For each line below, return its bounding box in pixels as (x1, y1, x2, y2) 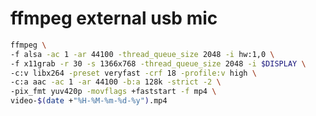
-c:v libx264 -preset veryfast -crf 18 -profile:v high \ (10, 68, 257, 78)
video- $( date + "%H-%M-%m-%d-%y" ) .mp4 (10, 96, 168, 106)
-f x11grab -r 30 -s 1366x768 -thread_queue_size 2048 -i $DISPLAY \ (10, 58, 307, 69)
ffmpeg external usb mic (10, 7, 218, 30)
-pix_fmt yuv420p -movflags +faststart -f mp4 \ (10, 87, 217, 97)
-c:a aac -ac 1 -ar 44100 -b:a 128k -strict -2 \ (10, 77, 222, 87)
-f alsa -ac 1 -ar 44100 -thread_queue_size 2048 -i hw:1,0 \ (10, 49, 275, 59)
